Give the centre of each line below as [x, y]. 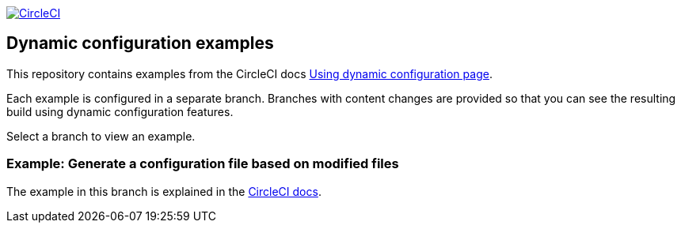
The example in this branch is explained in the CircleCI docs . [164, 191]
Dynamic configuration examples [140, 43]
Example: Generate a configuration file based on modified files [203, 164]
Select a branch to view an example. [101, 136]
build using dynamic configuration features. [120, 111]
